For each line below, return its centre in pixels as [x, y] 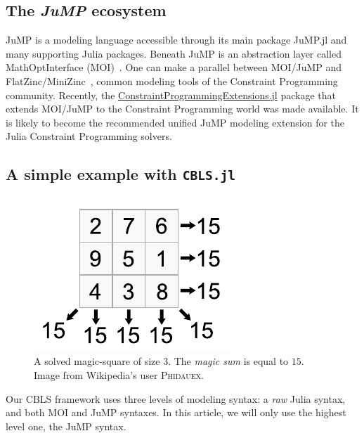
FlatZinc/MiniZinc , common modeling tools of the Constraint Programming [172, 80]
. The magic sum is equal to [228, 361]
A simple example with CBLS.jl [121, 174]
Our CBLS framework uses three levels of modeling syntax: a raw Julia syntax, [176, 398]
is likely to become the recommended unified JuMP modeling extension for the [175, 122]
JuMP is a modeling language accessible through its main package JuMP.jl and [176, 40]
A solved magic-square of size [97, 361]
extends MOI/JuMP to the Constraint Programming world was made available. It [182, 109]
